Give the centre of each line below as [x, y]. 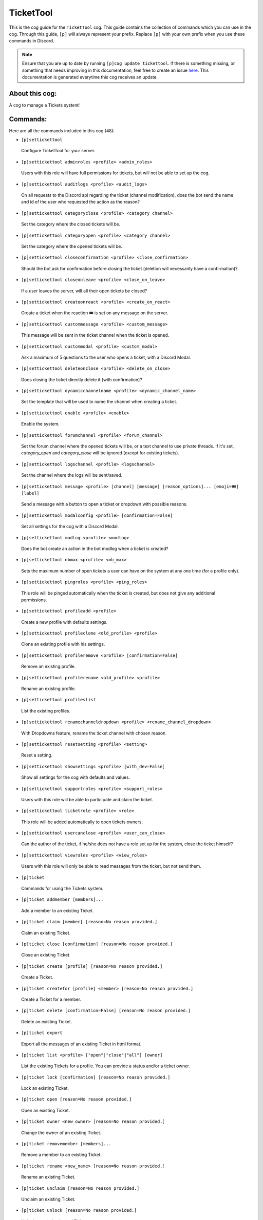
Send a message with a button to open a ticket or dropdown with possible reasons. [104, 504]
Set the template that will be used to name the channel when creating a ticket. [99, 402]
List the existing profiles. [46, 711]
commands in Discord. [32, 41]
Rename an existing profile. [48, 689]
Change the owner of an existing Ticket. [61, 1133]
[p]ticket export [42, 1033]
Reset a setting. [37, 755]
